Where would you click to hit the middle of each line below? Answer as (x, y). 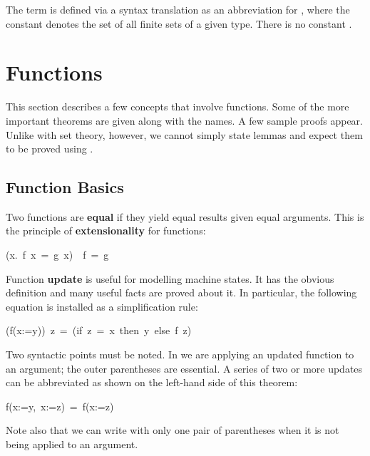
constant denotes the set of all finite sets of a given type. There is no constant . (179, 23)
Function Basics (65, 187)
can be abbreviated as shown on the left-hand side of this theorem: (152, 382)
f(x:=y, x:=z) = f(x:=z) (60, 406)
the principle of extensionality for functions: (106, 230)
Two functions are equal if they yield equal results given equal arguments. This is (185, 216)
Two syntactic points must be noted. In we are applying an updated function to (180, 354)
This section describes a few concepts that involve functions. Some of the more (178, 107)
